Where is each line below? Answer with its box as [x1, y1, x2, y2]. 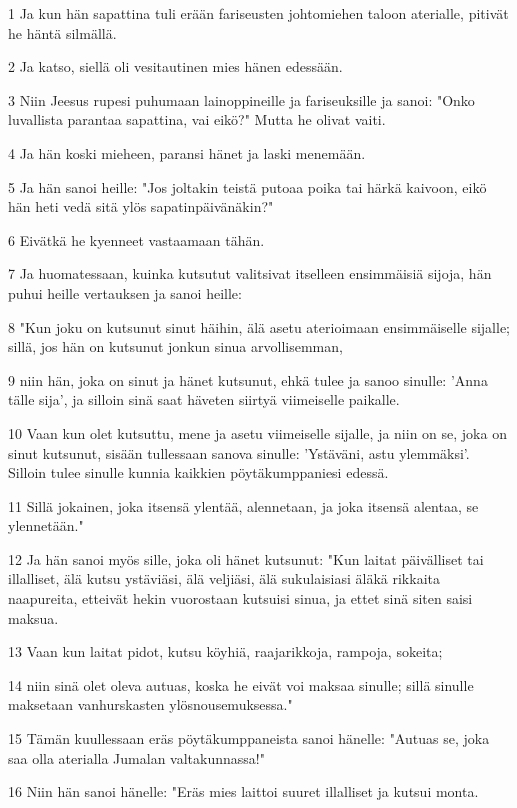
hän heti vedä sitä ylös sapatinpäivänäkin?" [8, 196, 274, 217]
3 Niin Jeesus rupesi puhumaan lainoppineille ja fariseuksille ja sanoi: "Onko [8, 89, 475, 110]
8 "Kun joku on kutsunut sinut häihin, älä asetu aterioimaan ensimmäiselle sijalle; [8, 316, 510, 337]
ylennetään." [8, 515, 84, 536]
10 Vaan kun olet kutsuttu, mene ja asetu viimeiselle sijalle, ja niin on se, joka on [8, 422, 507, 443]
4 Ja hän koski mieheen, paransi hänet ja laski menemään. [8, 142, 366, 163]
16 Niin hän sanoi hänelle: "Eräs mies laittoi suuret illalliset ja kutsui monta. [8, 781, 479, 802]
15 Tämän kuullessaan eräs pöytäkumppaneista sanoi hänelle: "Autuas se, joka [8, 728, 490, 749]
